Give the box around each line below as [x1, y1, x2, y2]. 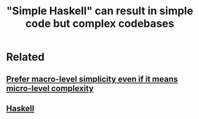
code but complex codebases [25, 17, 175, 30]
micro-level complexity [6, 83, 94, 93]
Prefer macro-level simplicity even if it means [6, 74, 178, 84]
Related [6, 51, 45, 64]
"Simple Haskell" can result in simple [6, 4, 194, 18]
